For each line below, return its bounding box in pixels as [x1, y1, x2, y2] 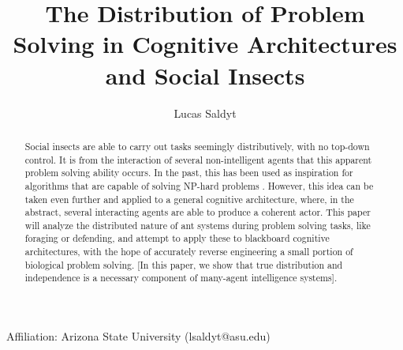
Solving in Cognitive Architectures [13, 28, 397, 60]
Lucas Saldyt [174, 104, 237, 121]
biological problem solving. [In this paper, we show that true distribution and [24, 258, 343, 271]
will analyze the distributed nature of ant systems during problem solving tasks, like [24, 218, 371, 231]
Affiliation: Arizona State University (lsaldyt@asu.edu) [6, 328, 271, 344]
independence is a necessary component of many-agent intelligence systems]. [24, 271, 338, 284]
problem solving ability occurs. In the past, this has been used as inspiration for [24, 166, 353, 179]
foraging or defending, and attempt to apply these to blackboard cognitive [24, 231, 330, 245]
